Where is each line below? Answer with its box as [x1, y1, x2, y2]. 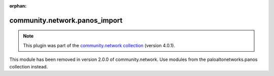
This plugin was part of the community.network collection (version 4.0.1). [23, 42, 175, 48]
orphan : [9, 3, 27, 9]
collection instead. [9, 63, 48, 69]
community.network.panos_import [9, 16, 123, 25]
